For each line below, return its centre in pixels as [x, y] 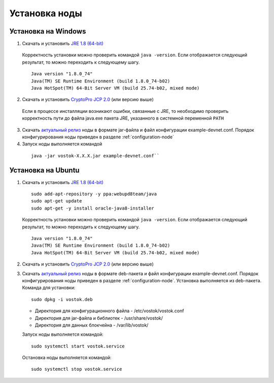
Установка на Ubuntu [44, 170]
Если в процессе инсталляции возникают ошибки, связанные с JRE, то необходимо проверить [125, 111]
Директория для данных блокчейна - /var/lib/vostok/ [92, 325]
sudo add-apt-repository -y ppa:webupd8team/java [94, 194]
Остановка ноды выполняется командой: [67, 358]
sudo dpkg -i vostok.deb [62, 299]
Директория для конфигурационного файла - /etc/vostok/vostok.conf [109, 311]
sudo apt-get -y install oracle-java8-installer [93, 208]
